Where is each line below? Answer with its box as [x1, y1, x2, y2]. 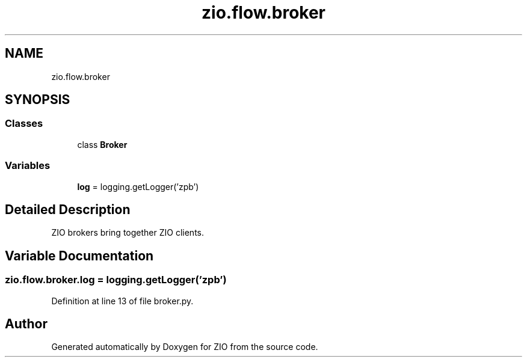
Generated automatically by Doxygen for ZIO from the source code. [51, 342, 318, 352]
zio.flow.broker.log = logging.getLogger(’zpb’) [5, 274, 227, 286]
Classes [5, 117, 43, 130]
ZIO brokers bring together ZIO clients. [51, 227, 204, 238]
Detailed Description [5, 201, 131, 217]
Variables [5, 159, 51, 172]
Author [5, 316, 48, 332]
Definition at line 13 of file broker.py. [51, 295, 194, 306]
